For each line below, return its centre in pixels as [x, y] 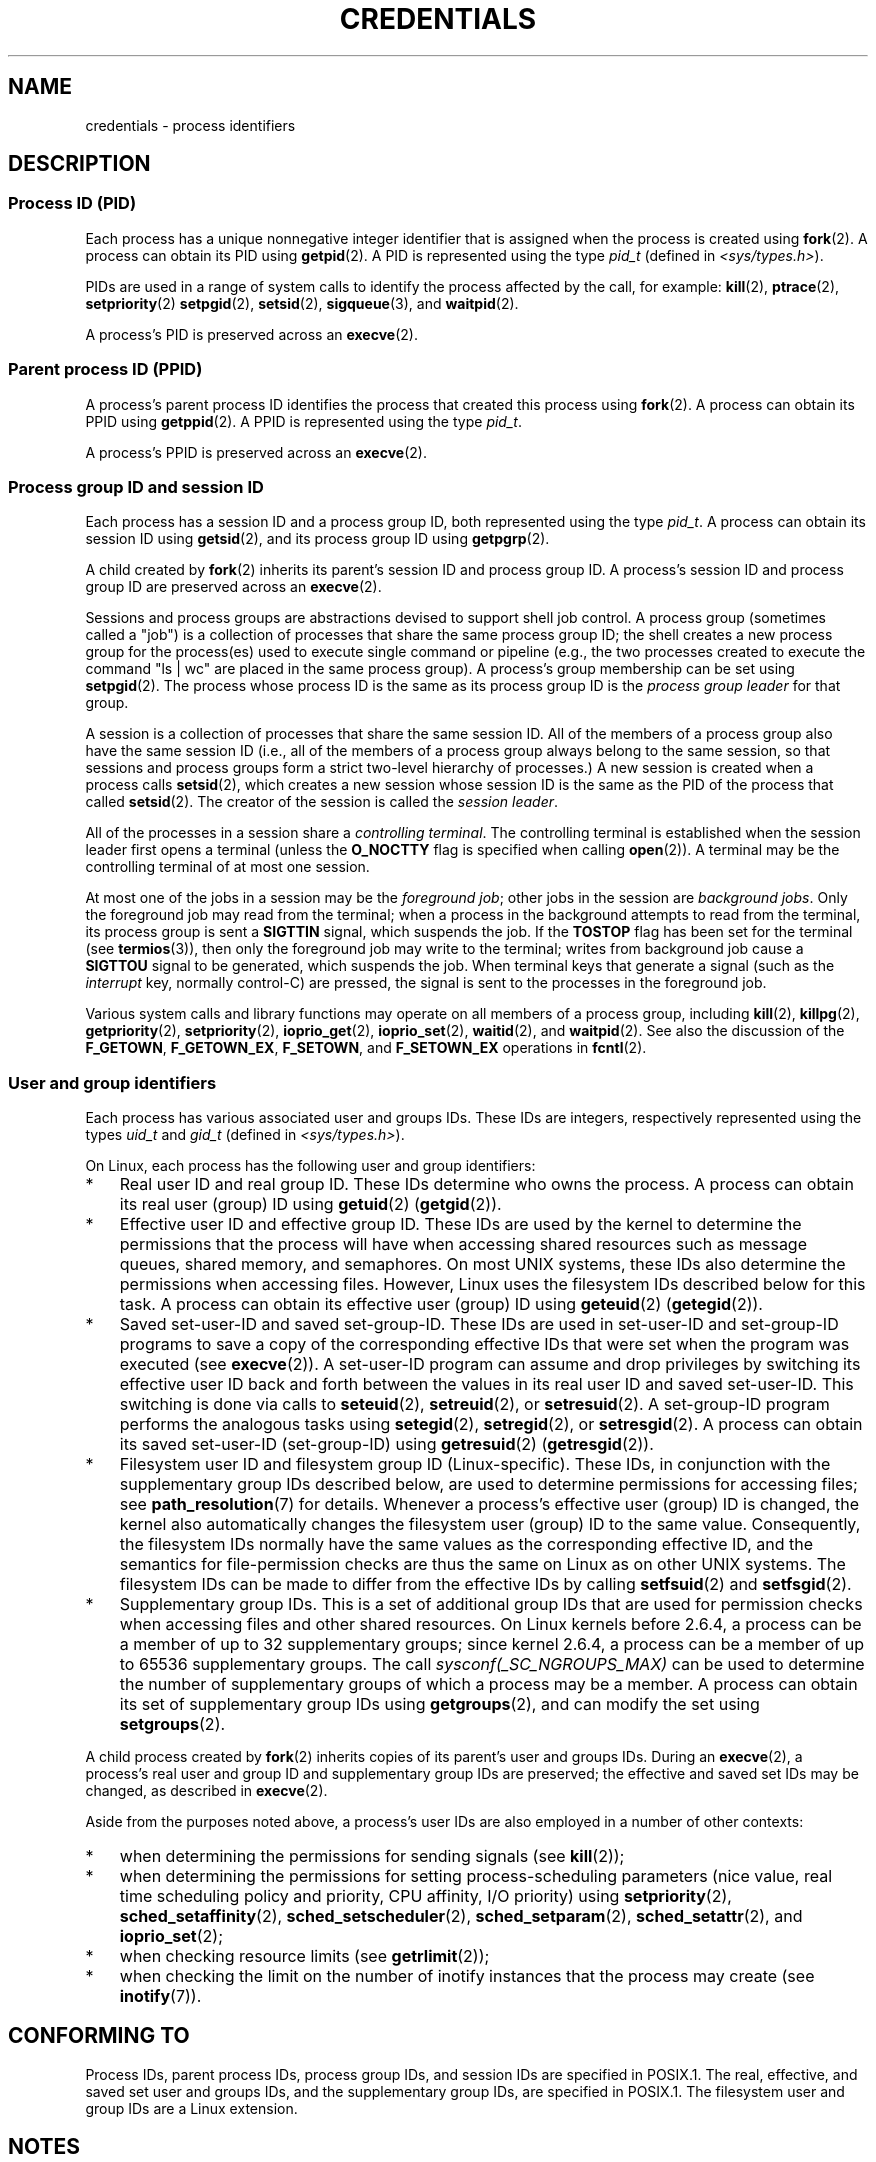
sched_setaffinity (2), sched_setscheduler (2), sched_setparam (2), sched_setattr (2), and [461, 1916]
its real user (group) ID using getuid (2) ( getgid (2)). [310, 1204]
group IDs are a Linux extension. [191, 2108]
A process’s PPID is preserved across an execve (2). [256, 452]
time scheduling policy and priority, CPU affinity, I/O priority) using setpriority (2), [425, 1896]
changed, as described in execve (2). [206, 1791]
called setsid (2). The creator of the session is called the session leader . [322, 802]
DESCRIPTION [79, 164]
